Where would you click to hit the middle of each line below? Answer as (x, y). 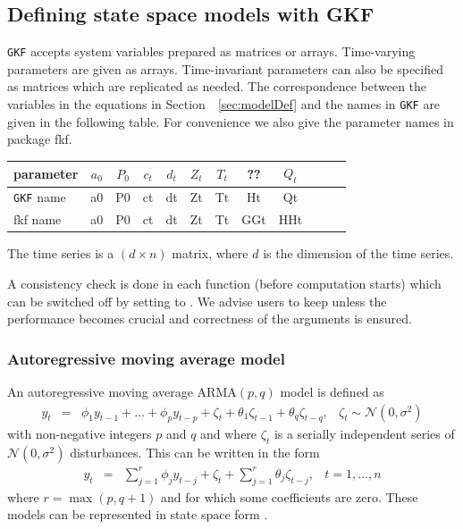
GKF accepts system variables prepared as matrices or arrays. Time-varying (211, 51)
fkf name (38, 219)
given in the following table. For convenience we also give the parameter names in (231, 121)
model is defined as (332, 392)
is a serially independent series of (364, 434)
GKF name (40, 197)
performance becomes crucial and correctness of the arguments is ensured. (210, 319)
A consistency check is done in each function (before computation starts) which (224, 284)
